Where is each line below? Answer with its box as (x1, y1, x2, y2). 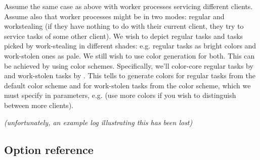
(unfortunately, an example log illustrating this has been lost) (4, 117, 193, 127)
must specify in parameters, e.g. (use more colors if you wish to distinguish (4, 90, 236, 100)
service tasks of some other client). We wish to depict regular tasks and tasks (4, 30, 243, 41)
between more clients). (4, 99, 73, 110)
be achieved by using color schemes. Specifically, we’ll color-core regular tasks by (4, 60, 253, 71)
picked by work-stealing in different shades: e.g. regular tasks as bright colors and (4, 40, 256, 51)
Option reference (4, 141, 94, 157)
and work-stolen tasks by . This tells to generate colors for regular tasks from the (4, 70, 256, 81)
